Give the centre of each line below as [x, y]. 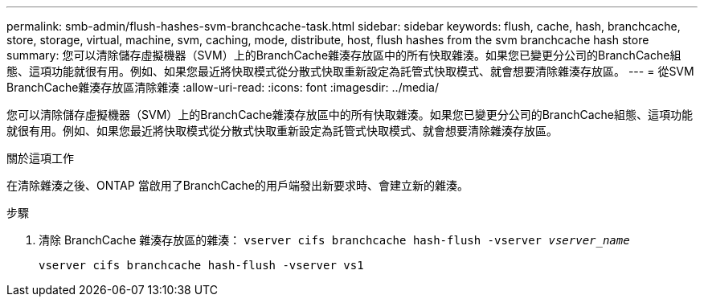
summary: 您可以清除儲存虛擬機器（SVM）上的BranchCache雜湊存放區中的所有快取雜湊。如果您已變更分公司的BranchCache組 [344, 55]
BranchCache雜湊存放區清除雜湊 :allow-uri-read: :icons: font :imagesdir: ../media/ [223, 87]
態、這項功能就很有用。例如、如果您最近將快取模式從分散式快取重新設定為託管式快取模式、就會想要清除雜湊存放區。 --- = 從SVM [350, 71]
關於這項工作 [40, 158]
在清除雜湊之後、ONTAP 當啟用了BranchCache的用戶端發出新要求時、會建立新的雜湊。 [238, 185]
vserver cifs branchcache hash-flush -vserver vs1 [201, 265]
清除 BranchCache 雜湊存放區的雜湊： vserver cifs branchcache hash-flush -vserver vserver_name [334, 240]
